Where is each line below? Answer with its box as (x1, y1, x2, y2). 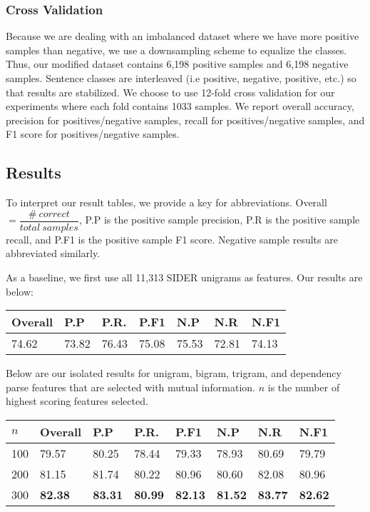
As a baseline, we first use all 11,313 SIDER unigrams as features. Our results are (6, 270, 363, 285)
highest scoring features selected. (6, 393, 148, 408)
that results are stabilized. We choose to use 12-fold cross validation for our (6, 84, 335, 99)
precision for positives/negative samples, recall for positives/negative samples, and (6, 112, 365, 127)
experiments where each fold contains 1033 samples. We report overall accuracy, (6, 99, 354, 114)
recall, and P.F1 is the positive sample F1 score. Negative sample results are (6, 231, 338, 246)
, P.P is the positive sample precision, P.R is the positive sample (78, 212, 360, 227)
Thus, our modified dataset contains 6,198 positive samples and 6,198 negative (6, 56, 349, 71)
